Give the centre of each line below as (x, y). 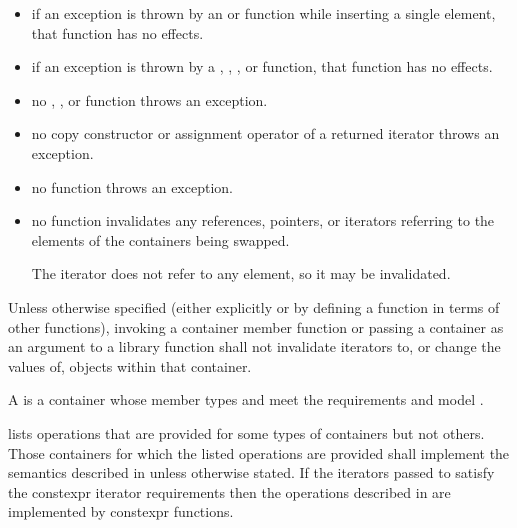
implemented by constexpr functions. (121, 511)
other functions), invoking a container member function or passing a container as (256, 326)
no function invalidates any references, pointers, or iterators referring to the (263, 220)
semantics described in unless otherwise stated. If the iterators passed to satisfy (251, 472)
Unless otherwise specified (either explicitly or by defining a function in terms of (254, 306)
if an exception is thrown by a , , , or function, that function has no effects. (262, 66)
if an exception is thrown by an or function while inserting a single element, (263, 13)
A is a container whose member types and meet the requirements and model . (246, 399)
